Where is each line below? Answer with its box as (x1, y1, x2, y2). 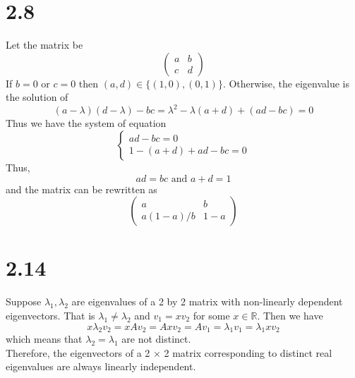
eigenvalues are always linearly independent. (6, 359, 196, 374)
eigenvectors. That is (6, 307, 95, 322)
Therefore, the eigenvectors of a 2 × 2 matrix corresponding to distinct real (6, 345, 332, 360)
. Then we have (257, 307, 323, 322)
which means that (6, 331, 83, 346)
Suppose (6, 294, 42, 309)
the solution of (6, 90, 68, 104)
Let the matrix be (6, 37, 83, 52)
